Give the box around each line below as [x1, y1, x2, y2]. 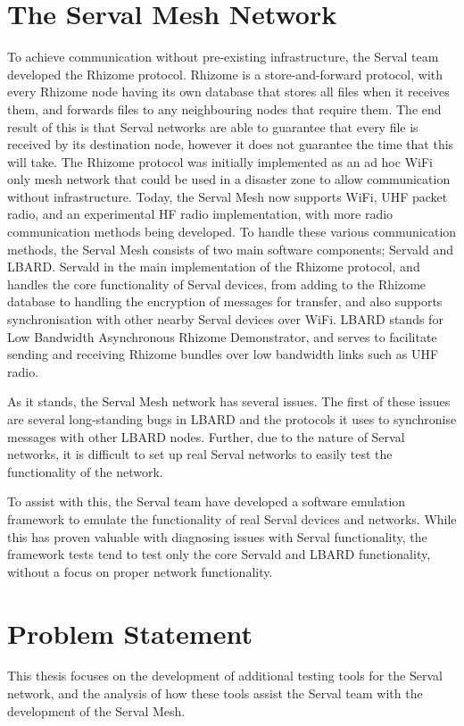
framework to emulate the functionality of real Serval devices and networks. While [7, 509, 457, 528]
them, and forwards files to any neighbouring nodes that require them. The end [7, 99, 442, 118]
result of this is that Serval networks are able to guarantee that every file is [7, 117, 418, 136]
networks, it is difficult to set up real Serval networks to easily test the [7, 445, 393, 463]
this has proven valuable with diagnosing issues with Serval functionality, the [7, 527, 427, 546]
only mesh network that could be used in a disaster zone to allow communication [7, 170, 451, 188]
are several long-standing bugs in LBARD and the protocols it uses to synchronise [7, 410, 457, 428]
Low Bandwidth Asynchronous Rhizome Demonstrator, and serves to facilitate [7, 327, 437, 346]
